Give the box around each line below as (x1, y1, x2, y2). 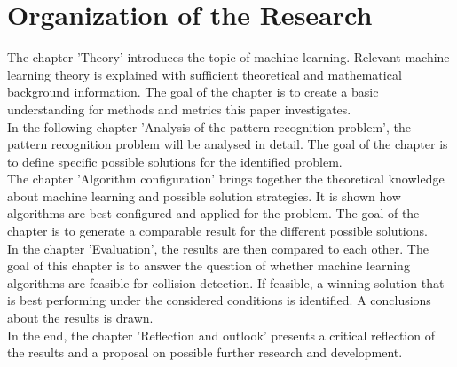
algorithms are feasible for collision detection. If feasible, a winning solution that (7, 273, 445, 292)
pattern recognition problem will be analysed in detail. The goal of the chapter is (7, 135, 448, 153)
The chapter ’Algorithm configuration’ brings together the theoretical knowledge (7, 169, 445, 188)
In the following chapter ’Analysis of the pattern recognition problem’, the (7, 117, 411, 136)
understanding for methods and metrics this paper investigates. (7, 99, 351, 118)
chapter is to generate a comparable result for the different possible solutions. (7, 222, 428, 240)
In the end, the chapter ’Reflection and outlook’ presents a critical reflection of (7, 325, 435, 344)
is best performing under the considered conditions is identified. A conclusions (7, 291, 431, 309)
